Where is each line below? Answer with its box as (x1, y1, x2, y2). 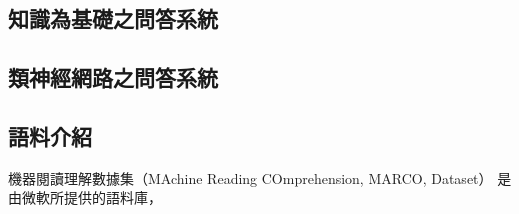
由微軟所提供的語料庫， (8, 187, 162, 208)
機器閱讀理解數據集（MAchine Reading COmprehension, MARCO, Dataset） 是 (8, 167, 512, 188)
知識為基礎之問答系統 (8, 3, 218, 34)
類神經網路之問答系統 (8, 62, 218, 93)
